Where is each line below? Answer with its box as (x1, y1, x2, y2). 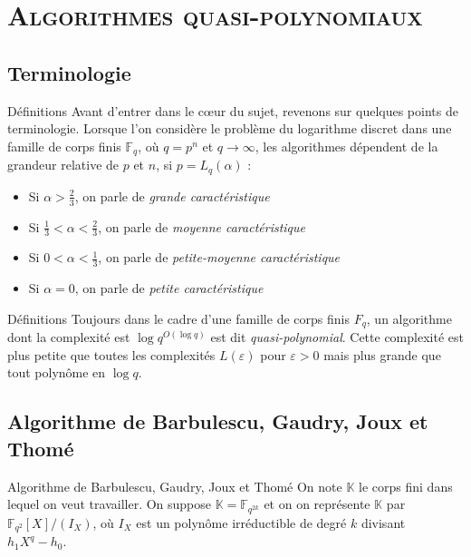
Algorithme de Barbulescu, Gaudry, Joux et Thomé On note (7, 476, 342, 495)
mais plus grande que (323, 345, 441, 364)
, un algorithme (366, 308, 452, 327)
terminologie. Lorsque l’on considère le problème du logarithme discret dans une (7, 119, 452, 138)
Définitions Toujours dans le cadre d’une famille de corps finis (7, 308, 350, 327)
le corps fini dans (359, 476, 453, 495)
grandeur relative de (7, 155, 120, 174)
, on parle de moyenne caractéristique (98, 217, 306, 236)
